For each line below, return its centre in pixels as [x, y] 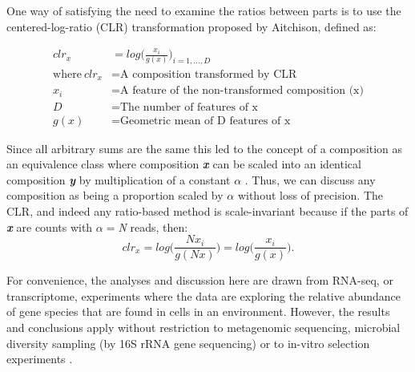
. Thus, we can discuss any [310, 179]
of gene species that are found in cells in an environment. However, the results [198, 311]
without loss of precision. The [310, 195]
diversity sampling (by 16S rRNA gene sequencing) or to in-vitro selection [188, 343]
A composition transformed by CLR [209, 74]
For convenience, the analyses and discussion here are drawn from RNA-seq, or [200, 280]
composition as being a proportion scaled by [115, 195]
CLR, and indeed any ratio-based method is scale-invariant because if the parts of [207, 210]
